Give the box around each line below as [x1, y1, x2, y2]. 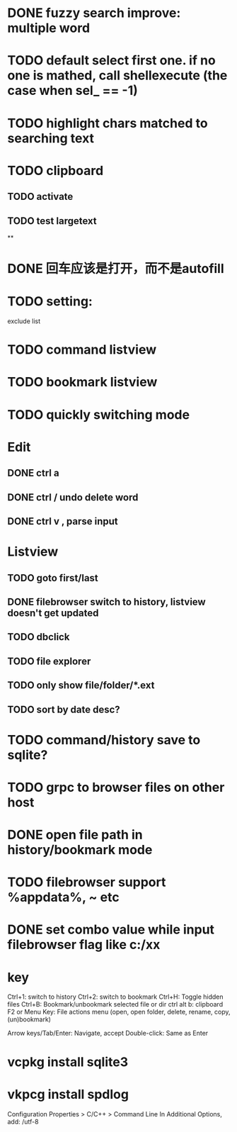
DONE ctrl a [7, 467, 59, 479]
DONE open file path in [7, 827, 143, 843]
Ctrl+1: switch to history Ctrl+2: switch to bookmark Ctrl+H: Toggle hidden [7, 992, 224, 1001]
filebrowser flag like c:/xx [7, 937, 161, 953]
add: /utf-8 [7, 1117, 39, 1126]
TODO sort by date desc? [7, 703, 120, 715]
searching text [7, 130, 94, 146]
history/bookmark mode [7, 842, 153, 858]
